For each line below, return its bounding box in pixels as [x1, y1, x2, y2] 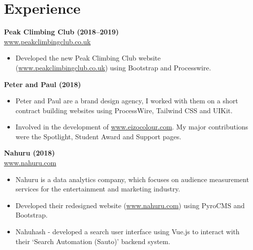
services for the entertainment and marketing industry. [15, 184, 180, 194]
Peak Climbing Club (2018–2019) [4, 27, 119, 37]
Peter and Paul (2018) [4, 79, 81, 89]
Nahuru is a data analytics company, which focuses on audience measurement [15, 174, 249, 184]
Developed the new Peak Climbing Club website [15, 53, 161, 63]
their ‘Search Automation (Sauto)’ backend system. [15, 236, 170, 246]
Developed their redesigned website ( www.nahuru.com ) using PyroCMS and [15, 200, 245, 210]
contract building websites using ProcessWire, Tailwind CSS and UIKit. [15, 105, 233, 115]
